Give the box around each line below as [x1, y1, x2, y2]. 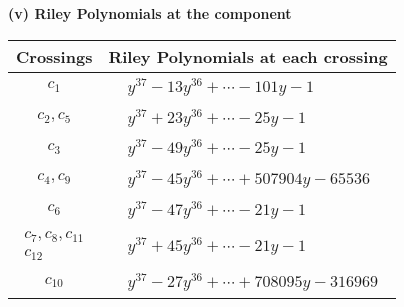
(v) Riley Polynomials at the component [8, 3, 292, 23]
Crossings [16, 44, 93, 68]
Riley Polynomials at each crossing [108, 44, 388, 68]
